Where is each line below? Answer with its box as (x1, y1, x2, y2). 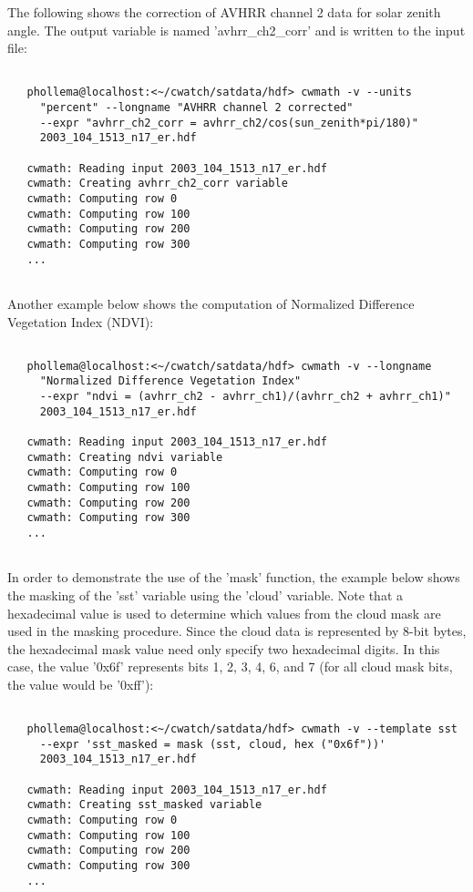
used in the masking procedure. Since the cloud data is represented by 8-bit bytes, (7, 621, 467, 641)
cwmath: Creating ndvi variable (26, 450, 223, 464)
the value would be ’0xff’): (7, 674, 154, 693)
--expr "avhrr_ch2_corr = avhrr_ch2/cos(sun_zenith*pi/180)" (39, 116, 419, 129)
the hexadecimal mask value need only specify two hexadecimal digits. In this (7, 639, 440, 658)
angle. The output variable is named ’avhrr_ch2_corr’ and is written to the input (7, 20, 466, 39)
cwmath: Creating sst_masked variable (26, 798, 262, 812)
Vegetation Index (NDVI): (7, 312, 154, 331)
